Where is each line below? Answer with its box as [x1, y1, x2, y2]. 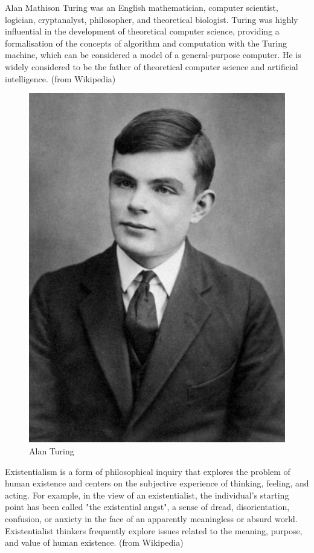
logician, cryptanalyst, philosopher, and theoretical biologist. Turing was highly [5, 13, 298, 25]
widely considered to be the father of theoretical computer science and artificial [5, 60, 298, 73]
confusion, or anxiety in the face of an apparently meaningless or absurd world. [5, 512, 298, 525]
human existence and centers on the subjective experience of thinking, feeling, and [5, 477, 309, 489]
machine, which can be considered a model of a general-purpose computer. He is [5, 48, 301, 61]
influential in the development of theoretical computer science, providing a [5, 25, 280, 38]
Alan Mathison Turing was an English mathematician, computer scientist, [5, 1, 278, 13]
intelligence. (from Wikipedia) [5, 72, 116, 85]
